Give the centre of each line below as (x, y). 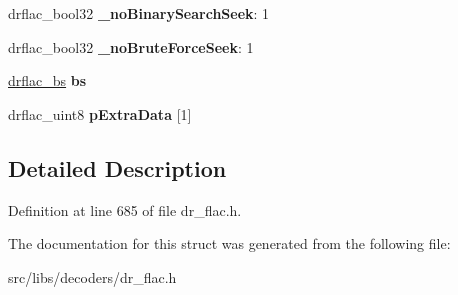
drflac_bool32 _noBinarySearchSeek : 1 (139, 13)
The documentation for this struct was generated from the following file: (229, 243)
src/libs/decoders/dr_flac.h (92, 276)
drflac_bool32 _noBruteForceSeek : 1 (131, 46)
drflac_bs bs (47, 80)
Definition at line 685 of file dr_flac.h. (125, 209)
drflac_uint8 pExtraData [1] (100, 113)
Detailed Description (117, 167)
